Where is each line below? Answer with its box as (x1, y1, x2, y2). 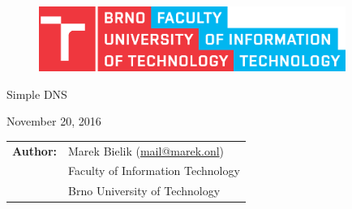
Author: (12, 142, 58, 159)
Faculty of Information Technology (68, 162, 240, 179)
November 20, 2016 (6, 113, 101, 130)
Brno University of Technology (68, 182, 221, 199)
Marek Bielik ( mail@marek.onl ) (68, 142, 225, 159)
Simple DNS (6, 85, 67, 102)
